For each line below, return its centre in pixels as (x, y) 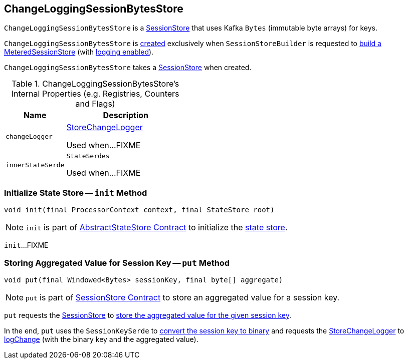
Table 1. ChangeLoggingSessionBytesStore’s (95, 84)
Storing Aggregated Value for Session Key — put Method (117, 263)
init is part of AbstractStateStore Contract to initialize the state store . (157, 228)
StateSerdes (88, 156)
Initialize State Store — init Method (76, 193)
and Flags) (95, 104)
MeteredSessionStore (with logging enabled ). (79, 52)
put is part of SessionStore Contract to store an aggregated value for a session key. (183, 297)
